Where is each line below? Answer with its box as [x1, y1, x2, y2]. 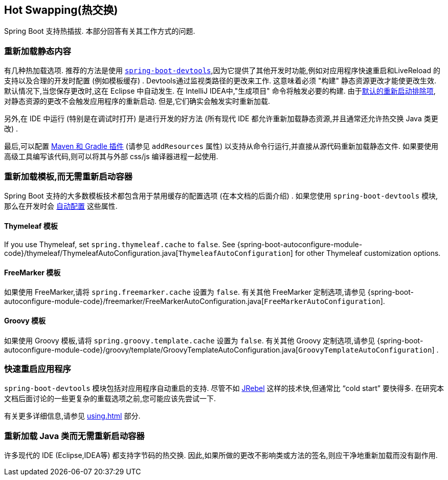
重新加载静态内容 [4, 46, 71, 56]
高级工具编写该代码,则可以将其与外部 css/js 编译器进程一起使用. [4, 152, 218, 161]
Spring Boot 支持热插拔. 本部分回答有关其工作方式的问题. [4, 27, 195, 36]
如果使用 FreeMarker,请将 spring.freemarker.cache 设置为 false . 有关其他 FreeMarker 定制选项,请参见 [4, 288, 366, 297]
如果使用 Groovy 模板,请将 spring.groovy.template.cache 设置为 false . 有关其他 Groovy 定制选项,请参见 [4, 336, 375, 345]
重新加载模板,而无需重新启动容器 [4, 171, 132, 182]
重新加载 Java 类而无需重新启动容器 [4, 430, 145, 441]
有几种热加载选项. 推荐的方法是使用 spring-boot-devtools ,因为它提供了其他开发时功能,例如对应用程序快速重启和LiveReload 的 [4, 66, 440, 75]
